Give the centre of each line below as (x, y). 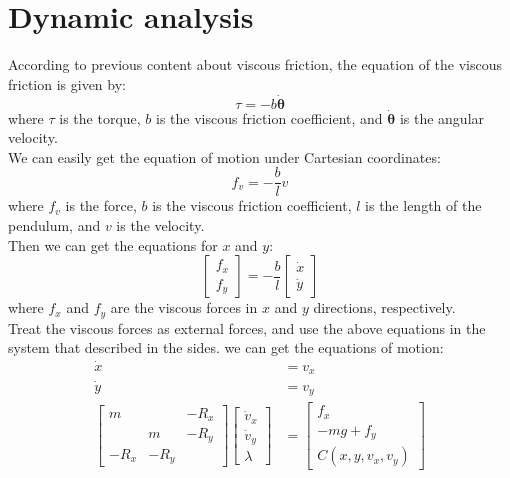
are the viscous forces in (184, 307)
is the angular (442, 117)
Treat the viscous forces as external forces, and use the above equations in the (247, 327)
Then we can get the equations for (113, 244)
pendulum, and (54, 224)
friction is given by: (67, 83)
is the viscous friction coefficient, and (269, 117)
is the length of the (423, 205)
